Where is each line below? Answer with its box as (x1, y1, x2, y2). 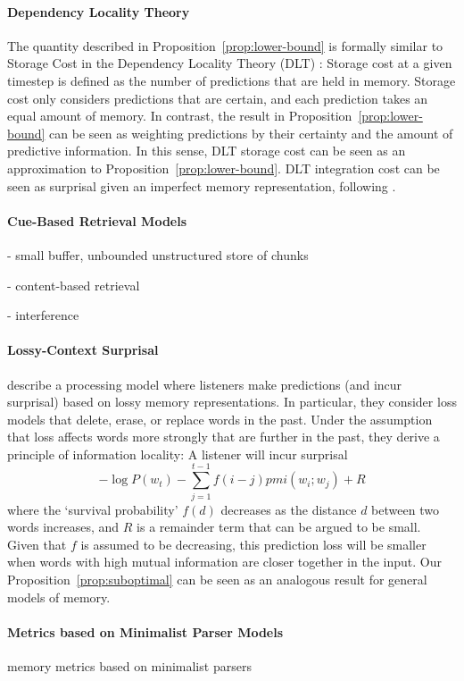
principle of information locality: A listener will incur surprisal (7, 444, 348, 463)
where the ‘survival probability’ (7, 500, 178, 518)
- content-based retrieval (7, 275, 140, 294)
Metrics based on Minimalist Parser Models (7, 622, 284, 641)
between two (371, 500, 439, 518)
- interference (7, 306, 79, 324)
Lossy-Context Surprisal (7, 340, 159, 359)
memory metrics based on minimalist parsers (7, 656, 252, 675)
